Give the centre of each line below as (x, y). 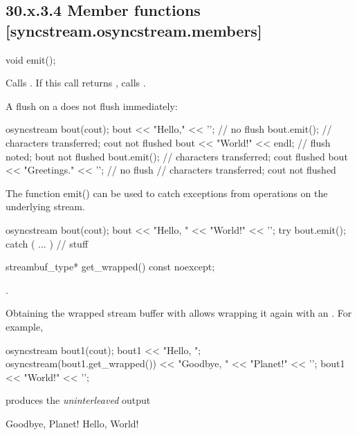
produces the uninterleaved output (78, 400)
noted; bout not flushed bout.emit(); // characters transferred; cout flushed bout (177, 156)
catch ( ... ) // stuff (47, 243)
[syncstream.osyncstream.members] (134, 30)
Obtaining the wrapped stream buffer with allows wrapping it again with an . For (179, 313)
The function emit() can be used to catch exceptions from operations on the (167, 193)
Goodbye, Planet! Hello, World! (72, 423)
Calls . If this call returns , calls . (76, 83)
